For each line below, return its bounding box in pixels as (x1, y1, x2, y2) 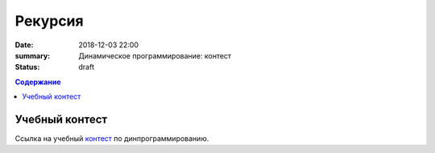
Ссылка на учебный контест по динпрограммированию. (14, 134, 209, 143)
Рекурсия (14, 12, 84, 30)
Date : (14, 40, 34, 50)
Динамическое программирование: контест (78, 50, 232, 60)
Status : (14, 62, 40, 72)
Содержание (14, 77, 61, 87)
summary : (14, 50, 51, 60)
